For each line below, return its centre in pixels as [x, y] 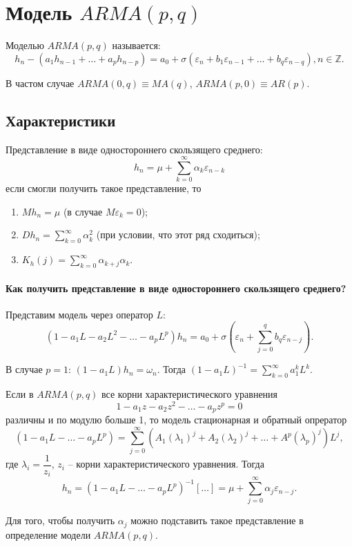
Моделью [25, 45]
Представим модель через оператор [79, 314]
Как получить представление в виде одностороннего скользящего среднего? [176, 288]
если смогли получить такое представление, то [104, 188]
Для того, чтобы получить [60, 520]
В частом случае [40, 83]
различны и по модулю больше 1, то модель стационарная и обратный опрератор [176, 420]
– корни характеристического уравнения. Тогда [166, 464]
